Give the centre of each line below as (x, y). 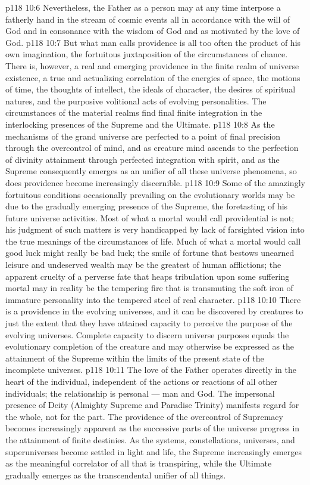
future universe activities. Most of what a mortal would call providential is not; (150, 217)
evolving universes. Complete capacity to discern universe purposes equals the (147, 334)
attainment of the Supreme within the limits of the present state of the (135, 358)
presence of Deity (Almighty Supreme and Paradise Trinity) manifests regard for (152, 405)
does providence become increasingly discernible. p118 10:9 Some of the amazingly (155, 182)
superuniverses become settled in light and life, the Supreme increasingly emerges (154, 451)
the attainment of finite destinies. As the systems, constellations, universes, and (150, 439)
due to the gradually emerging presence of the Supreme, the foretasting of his (147, 206)
